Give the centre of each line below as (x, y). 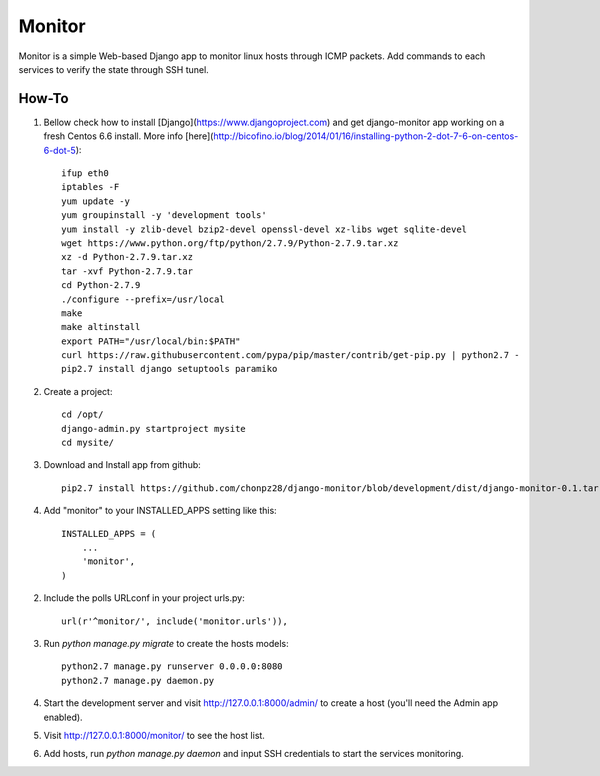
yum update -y (95, 201)
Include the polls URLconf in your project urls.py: (144, 598)
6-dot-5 (60, 150)
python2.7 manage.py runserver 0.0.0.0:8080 (172, 666)
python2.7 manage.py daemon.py (138, 680)
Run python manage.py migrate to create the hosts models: (166, 643)
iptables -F (90, 187)
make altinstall (101, 327)
